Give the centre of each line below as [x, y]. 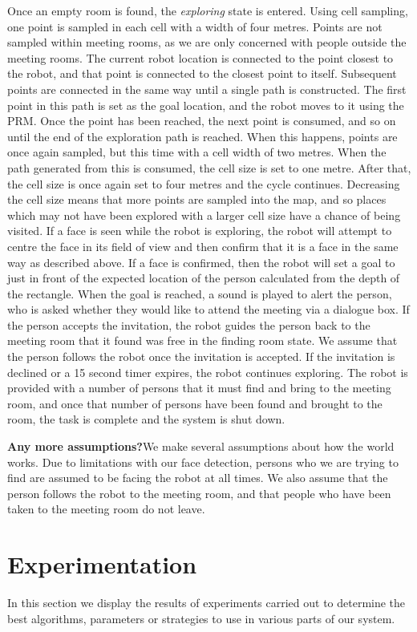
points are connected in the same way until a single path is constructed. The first [207, 89]
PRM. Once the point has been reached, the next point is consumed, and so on [202, 121]
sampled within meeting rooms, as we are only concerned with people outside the [207, 42]
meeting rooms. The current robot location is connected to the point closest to [200, 57]
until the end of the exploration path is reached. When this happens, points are [202, 136]
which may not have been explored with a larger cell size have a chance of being [204, 215]
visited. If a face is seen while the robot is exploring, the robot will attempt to [200, 231]
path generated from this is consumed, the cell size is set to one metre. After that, [209, 167]
